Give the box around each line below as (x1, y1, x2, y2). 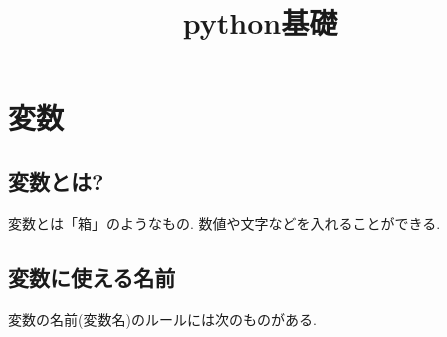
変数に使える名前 (8, 261, 176, 292)
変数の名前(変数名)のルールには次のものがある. (8, 308, 317, 329)
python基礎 (182, 2, 338, 43)
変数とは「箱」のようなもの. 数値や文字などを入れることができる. (8, 212, 441, 233)
